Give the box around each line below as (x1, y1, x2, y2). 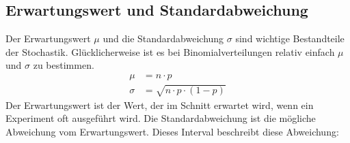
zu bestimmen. (33, 58, 94, 72)
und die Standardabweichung (103, 31, 224, 46)
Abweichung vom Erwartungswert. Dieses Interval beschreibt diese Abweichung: (5, 124, 339, 138)
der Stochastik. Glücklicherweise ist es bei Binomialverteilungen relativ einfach (5, 44, 335, 59)
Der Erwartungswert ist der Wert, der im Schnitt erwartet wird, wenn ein (5, 97, 314, 112)
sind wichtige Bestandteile (235, 31, 345, 46)
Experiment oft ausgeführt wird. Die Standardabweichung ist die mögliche (5, 111, 316, 125)
